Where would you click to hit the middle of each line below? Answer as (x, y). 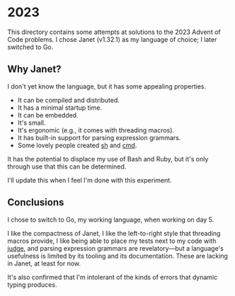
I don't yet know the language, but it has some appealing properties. (107, 86)
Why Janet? (34, 69)
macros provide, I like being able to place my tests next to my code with (112, 241)
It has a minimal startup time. (60, 108)
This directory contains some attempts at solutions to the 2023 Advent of (114, 32)
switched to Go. (30, 47)
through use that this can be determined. (67, 166)
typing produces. (32, 285)
